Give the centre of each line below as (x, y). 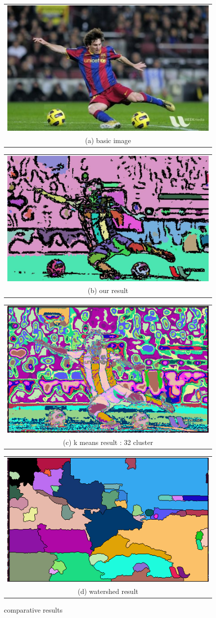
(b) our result (108, 290)
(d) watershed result (108, 591)
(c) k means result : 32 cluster (108, 442)
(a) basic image (108, 140)
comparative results (33, 610)
